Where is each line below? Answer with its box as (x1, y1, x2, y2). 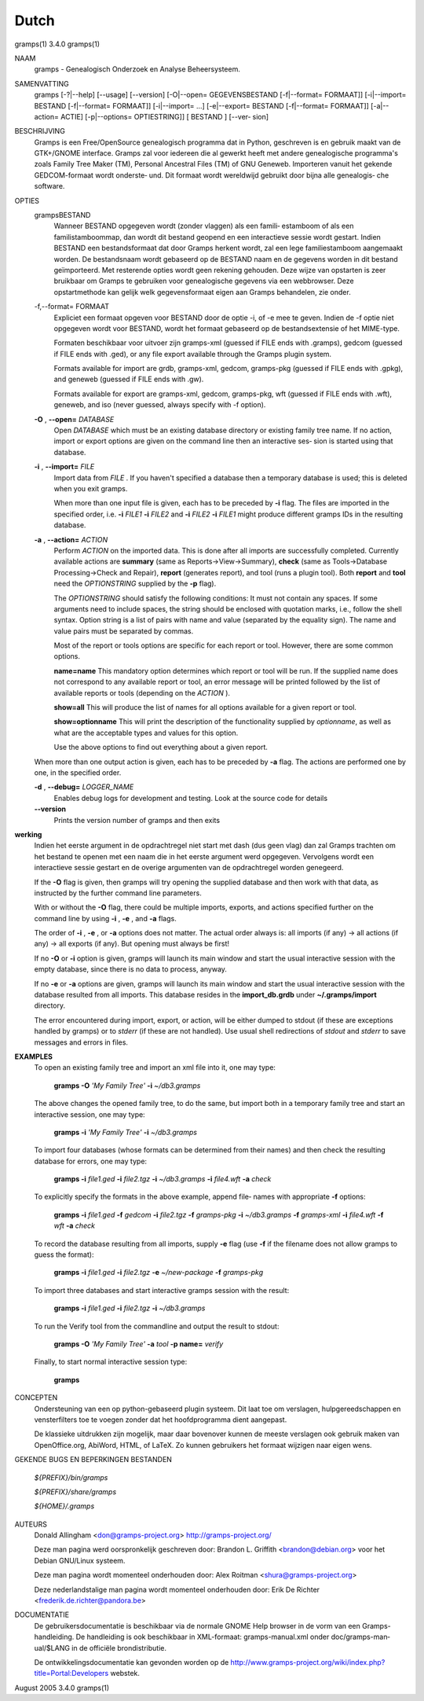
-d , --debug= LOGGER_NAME (34, 782, 134, 792)
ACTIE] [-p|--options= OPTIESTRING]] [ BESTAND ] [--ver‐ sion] (60, 112, 269, 121)
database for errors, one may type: (34, 1156, 148, 1166)
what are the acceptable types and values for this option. (53, 728, 239, 737)
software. (34, 182, 65, 191)
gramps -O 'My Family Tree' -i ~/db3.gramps (53, 1081, 201, 1090)
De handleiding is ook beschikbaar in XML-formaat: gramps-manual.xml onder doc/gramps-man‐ (75, 1632, 390, 1642)
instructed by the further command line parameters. (34, 888, 202, 898)
